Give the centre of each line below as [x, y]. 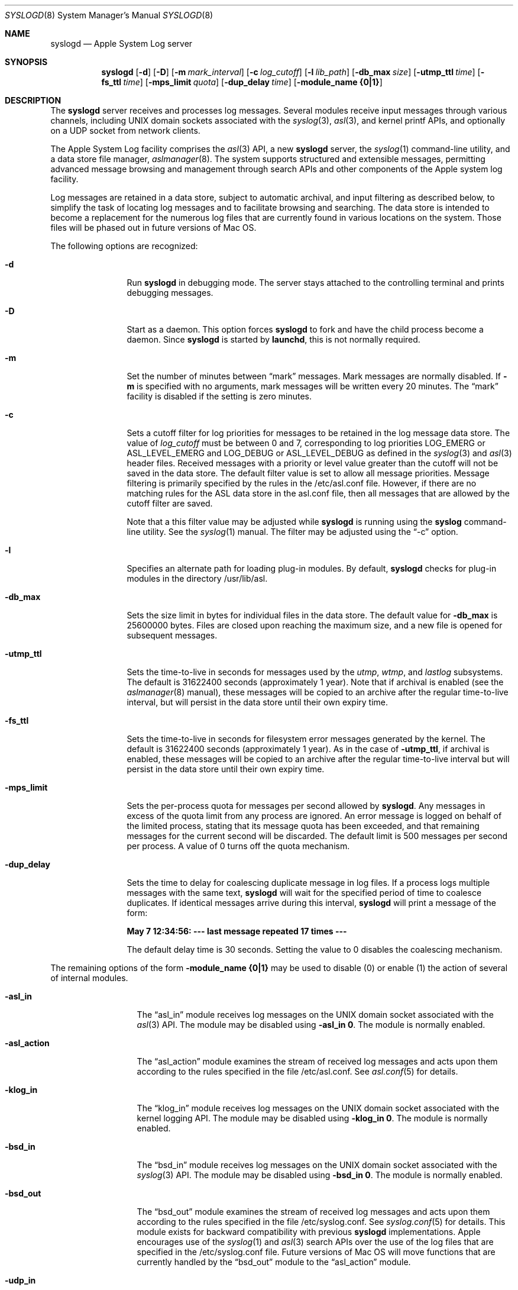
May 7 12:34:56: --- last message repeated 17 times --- [237, 931]
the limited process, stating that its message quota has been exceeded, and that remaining [303, 826]
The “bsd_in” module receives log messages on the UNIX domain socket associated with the [317, 1165]
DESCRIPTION [33, 100]
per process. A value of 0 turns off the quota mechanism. [238, 846]
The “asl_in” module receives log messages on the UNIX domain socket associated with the [315, 1015]
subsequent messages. [172, 635]
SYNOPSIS [26, 62]
